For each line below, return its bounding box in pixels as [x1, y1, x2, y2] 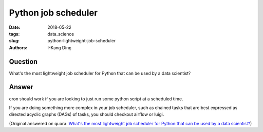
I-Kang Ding [47, 44, 72, 51]
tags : [9, 31, 20, 37]
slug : [9, 38, 19, 44]
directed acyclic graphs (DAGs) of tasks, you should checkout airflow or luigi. [9, 112, 164, 117]
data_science [47, 31, 74, 37]
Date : [9, 24, 20, 30]
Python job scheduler [9, 7, 98, 18]
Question [9, 57, 38, 66]
